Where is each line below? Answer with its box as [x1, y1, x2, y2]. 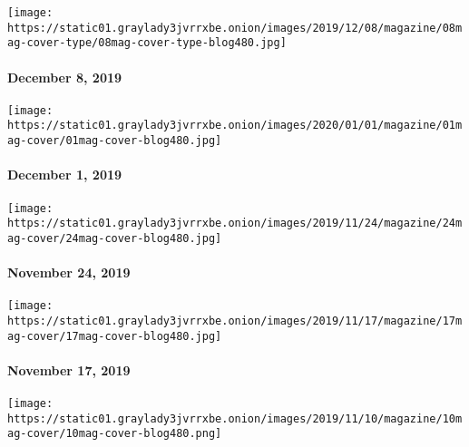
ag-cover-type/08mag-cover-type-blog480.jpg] [7, 36, 287, 50]
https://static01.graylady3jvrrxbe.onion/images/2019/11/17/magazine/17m [7, 314, 463, 327]
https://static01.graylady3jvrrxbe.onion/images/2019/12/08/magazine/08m [7, 21, 463, 34]
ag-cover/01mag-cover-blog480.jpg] [7, 134, 222, 148]
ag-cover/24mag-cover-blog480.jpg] [7, 231, 222, 245]
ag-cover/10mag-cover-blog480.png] [7, 427, 222, 441]
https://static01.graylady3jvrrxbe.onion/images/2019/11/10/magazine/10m [7, 412, 463, 425]
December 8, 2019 [7, 67, 122, 86]
